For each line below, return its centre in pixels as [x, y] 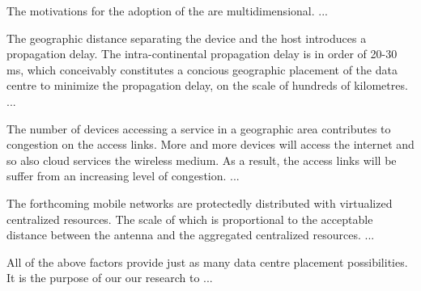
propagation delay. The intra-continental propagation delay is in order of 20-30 [202, 54]
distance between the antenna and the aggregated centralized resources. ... [191, 235]
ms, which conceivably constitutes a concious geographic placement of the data [202, 69]
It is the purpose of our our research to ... [110, 278]
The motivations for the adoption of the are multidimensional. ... [167, 11]
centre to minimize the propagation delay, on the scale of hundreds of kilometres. [207, 85]
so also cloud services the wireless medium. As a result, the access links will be [202, 160]
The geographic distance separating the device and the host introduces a [187, 38]
